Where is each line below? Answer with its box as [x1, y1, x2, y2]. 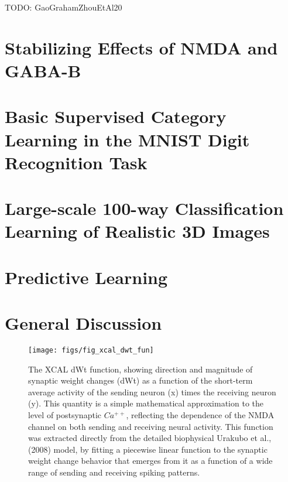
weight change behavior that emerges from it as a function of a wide [28, 454, 273, 467]
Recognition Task [5, 150, 148, 174]
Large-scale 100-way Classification [5, 196, 284, 220]
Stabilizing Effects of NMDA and [5, 35, 278, 59]
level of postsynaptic [28, 409, 101, 421]
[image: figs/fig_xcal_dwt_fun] [28, 346, 154, 354]
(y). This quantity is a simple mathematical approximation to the [28, 397, 263, 409]
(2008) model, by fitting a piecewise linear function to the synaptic [28, 443, 268, 455]
